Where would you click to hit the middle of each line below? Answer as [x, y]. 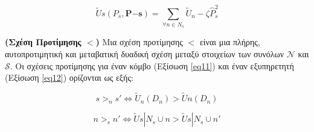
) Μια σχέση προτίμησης [139, 42]
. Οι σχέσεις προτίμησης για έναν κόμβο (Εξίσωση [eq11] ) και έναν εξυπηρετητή [152, 65]
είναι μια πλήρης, [230, 42]
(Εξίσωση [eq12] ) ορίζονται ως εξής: [69, 77]
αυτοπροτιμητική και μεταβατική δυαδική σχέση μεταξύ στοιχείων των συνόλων [145, 54]
